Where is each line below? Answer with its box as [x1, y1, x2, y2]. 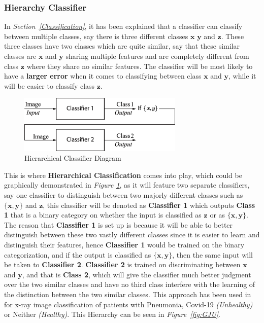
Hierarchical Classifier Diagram [24, 153, 121, 163]
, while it [228, 70, 256, 81]
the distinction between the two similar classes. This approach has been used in [4, 289, 251, 300]
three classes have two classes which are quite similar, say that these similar [4, 41, 240, 51]
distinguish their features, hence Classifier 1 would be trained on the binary [4, 239, 245, 250]
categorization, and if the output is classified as [4, 249, 151, 260]
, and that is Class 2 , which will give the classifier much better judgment [22, 269, 251, 279]
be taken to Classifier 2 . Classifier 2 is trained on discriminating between [4, 259, 241, 270]
